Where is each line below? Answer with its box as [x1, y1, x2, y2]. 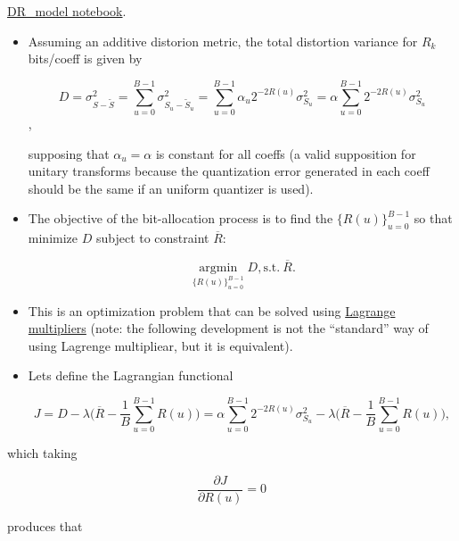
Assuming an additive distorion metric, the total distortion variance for [28, 31, 418, 50]
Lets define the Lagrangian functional [28, 366, 234, 385]
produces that [7, 516, 83, 535]
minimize [28, 229, 78, 247]
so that [414, 209, 453, 228]
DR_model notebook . [7, 2, 127, 20]
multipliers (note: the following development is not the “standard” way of [28, 319, 429, 337]
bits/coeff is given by [28, 49, 143, 68]
